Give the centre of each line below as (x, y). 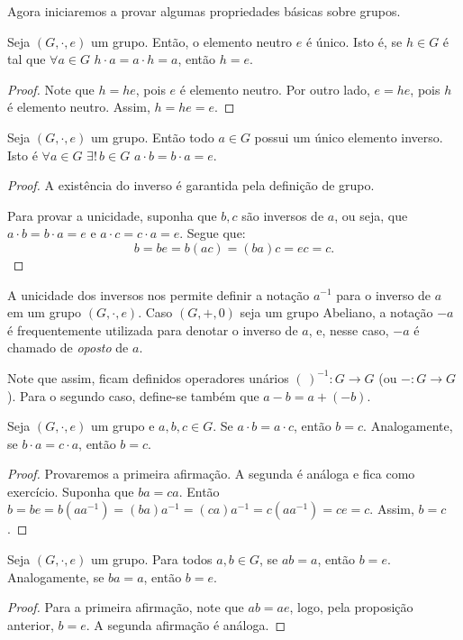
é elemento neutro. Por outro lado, (275, 89)
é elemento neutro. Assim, (79, 107)
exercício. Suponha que (71, 491)
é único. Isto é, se (354, 41)
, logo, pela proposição (351, 607)
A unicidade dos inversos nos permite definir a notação (159, 294)
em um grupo (45, 312)
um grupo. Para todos (152, 559)
